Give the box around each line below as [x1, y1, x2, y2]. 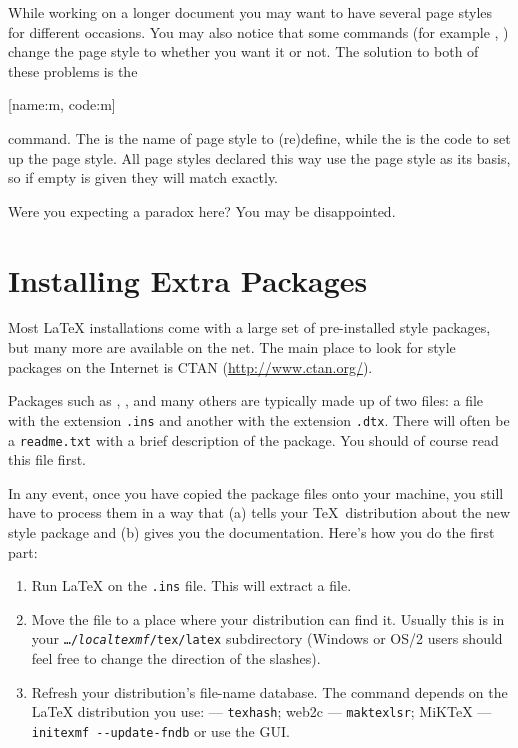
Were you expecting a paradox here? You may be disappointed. [8, 200, 396, 221]
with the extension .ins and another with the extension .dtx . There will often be [8, 409, 510, 430]
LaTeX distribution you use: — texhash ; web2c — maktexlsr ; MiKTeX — [31, 701, 492, 722]
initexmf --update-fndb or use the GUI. [31, 720, 290, 741]
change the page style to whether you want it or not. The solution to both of [8, 41, 479, 62]
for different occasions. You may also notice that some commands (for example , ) [8, 21, 509, 42]
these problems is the [8, 60, 138, 81]
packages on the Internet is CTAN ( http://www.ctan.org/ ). [8, 356, 373, 377]
